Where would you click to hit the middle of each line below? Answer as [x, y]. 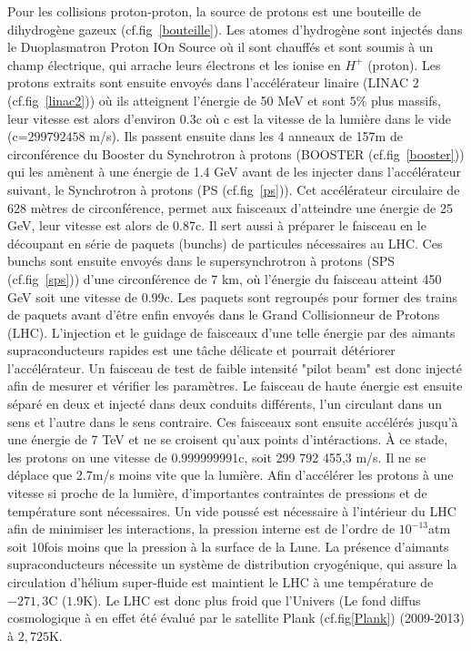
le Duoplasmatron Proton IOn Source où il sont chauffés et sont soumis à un [220, 47]
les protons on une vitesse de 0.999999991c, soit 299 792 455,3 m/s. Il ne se [217, 457]
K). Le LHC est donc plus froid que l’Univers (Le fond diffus [252, 600]
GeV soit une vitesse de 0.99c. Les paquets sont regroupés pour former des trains [233, 296]
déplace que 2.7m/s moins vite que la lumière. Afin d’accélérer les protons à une [230, 475]
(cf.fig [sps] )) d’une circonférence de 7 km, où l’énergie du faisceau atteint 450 [225, 278]
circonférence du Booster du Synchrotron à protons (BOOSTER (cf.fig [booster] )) [236, 153]
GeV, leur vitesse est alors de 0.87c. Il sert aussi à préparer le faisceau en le [217, 225]
